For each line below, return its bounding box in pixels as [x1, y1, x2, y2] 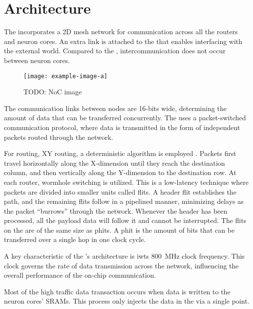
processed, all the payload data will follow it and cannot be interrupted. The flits [4, 215, 247, 225]
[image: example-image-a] [23, 72, 107, 80]
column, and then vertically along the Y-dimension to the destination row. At [4, 167, 236, 177]
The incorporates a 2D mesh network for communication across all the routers [4, 26, 238, 37]
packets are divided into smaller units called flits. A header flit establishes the [4, 186, 236, 197]
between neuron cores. [4, 55, 70, 65]
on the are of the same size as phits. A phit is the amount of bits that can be [4, 224, 235, 235]
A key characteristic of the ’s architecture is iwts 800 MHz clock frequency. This [4, 251, 245, 261]
